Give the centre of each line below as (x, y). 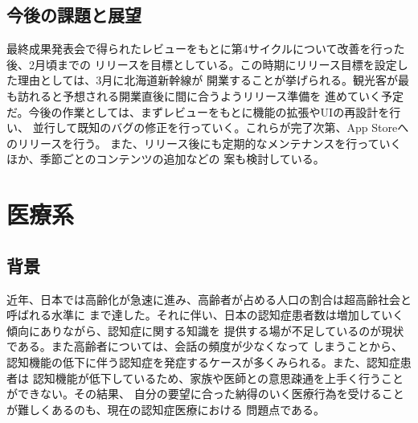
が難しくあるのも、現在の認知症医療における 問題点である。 (166, 409)
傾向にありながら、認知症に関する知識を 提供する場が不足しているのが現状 (205, 330)
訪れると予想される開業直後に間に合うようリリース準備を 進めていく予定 (210, 95)
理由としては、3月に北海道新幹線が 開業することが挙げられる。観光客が (207, 80)
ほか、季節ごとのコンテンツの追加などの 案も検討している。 (166, 159)
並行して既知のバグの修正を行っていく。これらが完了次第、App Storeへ (221, 127)
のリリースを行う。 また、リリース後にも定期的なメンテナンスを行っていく (204, 143)
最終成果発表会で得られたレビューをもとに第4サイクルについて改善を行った (206, 49)
